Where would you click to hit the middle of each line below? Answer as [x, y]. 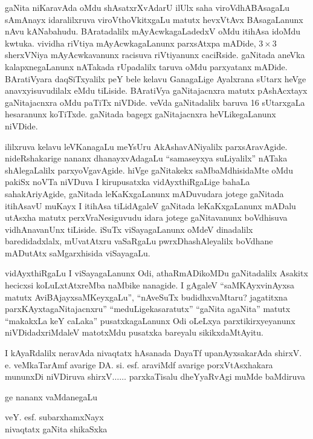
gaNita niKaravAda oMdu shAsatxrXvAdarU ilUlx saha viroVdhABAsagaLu [147, 7]
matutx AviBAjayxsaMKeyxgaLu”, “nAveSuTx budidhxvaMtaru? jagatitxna [146, 297]
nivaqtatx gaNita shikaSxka [56, 429]
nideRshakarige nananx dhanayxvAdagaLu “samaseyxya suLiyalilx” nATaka [146, 158]
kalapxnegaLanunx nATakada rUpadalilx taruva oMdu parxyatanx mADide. [146, 66]
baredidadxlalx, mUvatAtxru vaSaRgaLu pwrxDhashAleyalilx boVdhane [139, 241]
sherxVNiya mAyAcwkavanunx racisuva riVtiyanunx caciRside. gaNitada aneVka [155, 55]
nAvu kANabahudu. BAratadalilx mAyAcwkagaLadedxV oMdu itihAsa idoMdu [153, 31]
